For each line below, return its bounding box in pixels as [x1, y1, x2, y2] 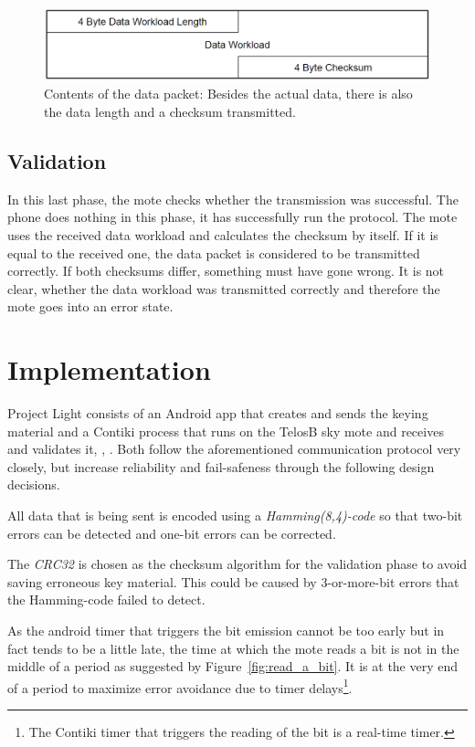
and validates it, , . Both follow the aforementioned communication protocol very [7, 439, 461, 458]
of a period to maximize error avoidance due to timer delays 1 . [7, 675, 353, 697]
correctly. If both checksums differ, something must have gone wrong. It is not [7, 261, 445, 280]
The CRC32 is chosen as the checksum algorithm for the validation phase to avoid [7, 554, 468, 573]
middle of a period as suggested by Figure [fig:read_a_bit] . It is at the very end [7, 657, 459, 676]
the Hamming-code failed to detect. [7, 590, 206, 609]
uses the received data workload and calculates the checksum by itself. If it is [7, 225, 438, 244]
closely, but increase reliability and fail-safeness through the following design [7, 457, 435, 476]
